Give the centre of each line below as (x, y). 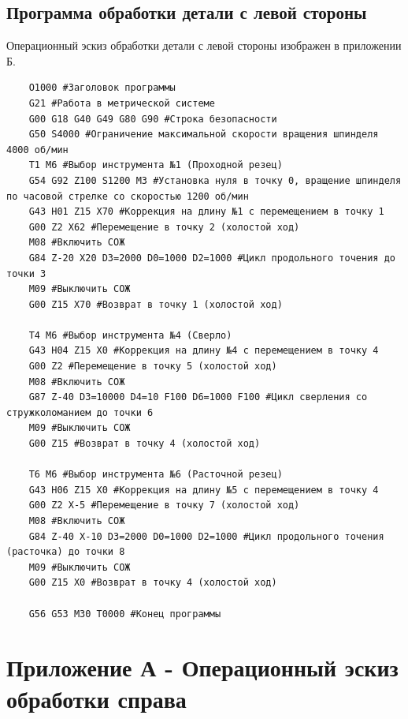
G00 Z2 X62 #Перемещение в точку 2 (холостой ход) (164, 227)
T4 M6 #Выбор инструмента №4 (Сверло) (130, 335)
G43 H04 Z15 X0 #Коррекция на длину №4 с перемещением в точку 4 (204, 351)
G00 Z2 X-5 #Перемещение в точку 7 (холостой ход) (164, 506)
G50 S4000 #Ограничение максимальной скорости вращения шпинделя (204, 135)
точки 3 (26, 273)
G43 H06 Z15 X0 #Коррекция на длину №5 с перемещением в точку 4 (204, 490)
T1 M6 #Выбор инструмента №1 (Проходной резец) (156, 165)
